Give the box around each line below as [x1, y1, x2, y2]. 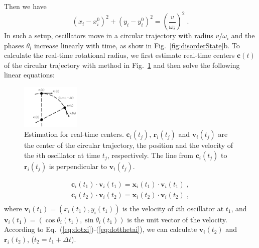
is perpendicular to [49, 160, 107, 171]
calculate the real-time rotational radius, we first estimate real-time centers [4, 50, 235, 60]
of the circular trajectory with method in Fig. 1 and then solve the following [4, 59, 240, 70]
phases [4, 40, 24, 50]
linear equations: [4, 69, 55, 80]
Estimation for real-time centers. [24, 129, 124, 139]
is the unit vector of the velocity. [127, 214, 227, 224]
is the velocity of [122, 203, 174, 213]
